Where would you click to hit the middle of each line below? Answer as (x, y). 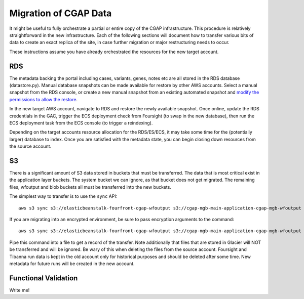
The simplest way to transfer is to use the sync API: (63, 196)
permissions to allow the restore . (44, 99)
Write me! (20, 290)
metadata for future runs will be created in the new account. (72, 264)
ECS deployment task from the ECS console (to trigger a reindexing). (81, 123)
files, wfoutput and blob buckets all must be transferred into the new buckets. (90, 187)
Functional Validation (44, 278)
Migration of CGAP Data (61, 13)
